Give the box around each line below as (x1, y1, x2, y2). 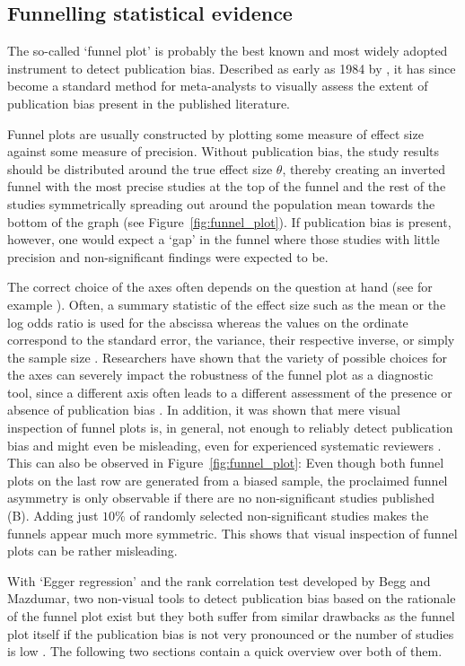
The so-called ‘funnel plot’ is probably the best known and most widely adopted (7, 41, 448, 60)
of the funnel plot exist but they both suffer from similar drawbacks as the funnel (7, 607, 455, 626)
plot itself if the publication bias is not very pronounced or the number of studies (7, 624, 454, 643)
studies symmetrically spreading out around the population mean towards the (7, 194, 435, 213)
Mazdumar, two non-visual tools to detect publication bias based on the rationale (7, 589, 456, 608)
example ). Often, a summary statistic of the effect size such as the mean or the (7, 294, 446, 313)
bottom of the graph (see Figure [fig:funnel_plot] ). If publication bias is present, (7, 212, 452, 231)
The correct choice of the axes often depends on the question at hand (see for (7, 277, 433, 296)
